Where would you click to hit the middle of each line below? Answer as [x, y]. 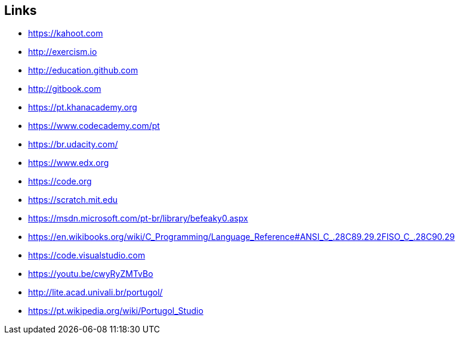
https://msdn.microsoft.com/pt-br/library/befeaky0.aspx [138, 218]
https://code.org [60, 181]
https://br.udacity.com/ [73, 144]
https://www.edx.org [69, 163]
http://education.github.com [83, 70]
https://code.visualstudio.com [87, 255]
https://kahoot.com [66, 33]
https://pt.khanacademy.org [83, 107]
